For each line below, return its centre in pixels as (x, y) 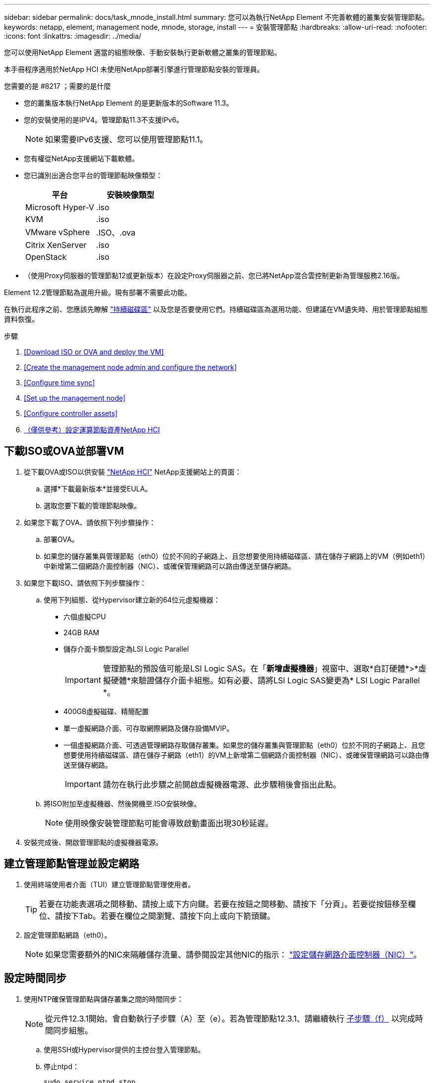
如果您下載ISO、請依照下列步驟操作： (85, 583)
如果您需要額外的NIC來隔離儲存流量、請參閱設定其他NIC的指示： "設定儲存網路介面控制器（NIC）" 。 (233, 954)
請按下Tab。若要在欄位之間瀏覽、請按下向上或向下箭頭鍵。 (165, 916)
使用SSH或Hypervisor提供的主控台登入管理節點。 (124, 1049)
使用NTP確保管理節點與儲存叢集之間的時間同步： (104, 999)
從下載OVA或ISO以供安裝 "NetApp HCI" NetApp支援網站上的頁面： (133, 472)
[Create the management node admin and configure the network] (130, 367)
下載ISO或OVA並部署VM (64, 451)
